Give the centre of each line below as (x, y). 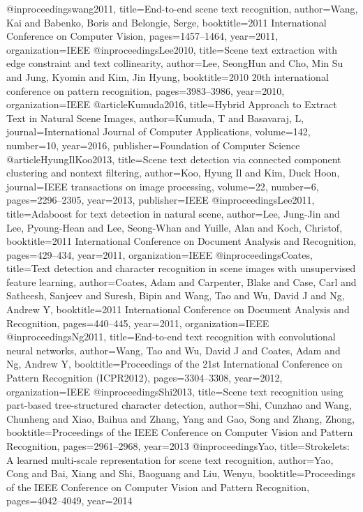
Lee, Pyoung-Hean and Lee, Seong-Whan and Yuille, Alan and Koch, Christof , (175, 227)
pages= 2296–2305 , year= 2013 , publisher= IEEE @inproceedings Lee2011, (161, 200)
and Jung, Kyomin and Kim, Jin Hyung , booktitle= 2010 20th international (168, 76)
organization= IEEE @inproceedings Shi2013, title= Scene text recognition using (175, 391)
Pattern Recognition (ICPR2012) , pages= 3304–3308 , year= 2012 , (145, 378)
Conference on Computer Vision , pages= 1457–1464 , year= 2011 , (142, 36)
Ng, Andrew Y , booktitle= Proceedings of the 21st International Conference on (175, 364)
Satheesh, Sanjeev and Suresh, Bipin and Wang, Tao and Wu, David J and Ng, (176, 295)
